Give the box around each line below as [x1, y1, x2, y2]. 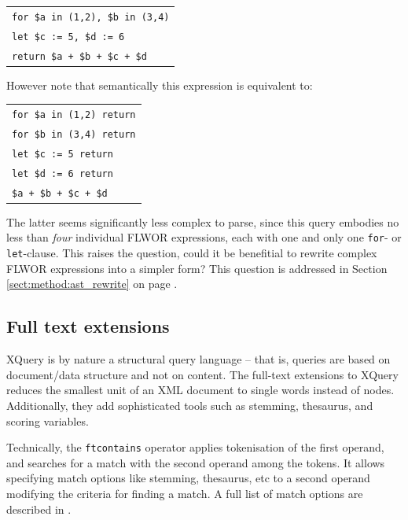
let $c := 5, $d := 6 [12, 31, 125, 42]
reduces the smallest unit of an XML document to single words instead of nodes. [6, 382, 395, 398]
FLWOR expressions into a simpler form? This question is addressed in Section [6, 260, 388, 276]
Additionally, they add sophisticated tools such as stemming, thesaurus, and [6, 396, 373, 413]
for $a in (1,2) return [12, 109, 136, 121]
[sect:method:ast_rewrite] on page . [6, 275, 178, 292]
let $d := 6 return [12, 168, 113, 179]
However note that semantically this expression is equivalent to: [6, 76, 313, 93]
